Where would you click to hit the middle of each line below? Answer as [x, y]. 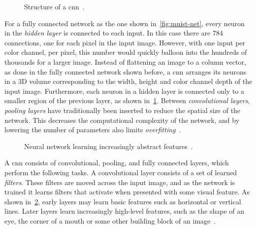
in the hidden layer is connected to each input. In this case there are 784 [114, 33]
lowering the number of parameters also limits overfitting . [93, 130]
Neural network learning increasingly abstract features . [109, 146]
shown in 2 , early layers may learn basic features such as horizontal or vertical [123, 201]
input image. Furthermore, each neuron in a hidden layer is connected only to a [124, 91]
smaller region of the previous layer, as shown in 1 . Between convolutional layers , [127, 100]
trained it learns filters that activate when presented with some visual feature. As [127, 192]
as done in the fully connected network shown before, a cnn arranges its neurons [126, 71]
